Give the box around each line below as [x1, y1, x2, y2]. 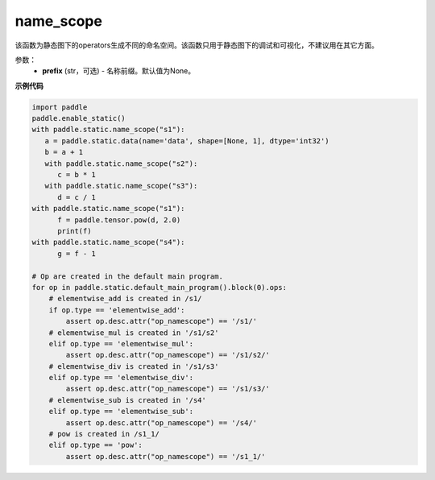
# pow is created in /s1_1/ [48, 429, 160, 439]
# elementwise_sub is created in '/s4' [48, 395, 207, 404]
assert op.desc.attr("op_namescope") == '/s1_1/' [65, 452, 266, 461]
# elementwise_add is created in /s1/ [48, 294, 202, 304]
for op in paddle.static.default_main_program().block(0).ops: [31, 283, 288, 292]
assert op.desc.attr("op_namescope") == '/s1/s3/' [65, 384, 270, 394]
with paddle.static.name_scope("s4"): [31, 238, 185, 247]
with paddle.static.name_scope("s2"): [44, 159, 198, 168]
